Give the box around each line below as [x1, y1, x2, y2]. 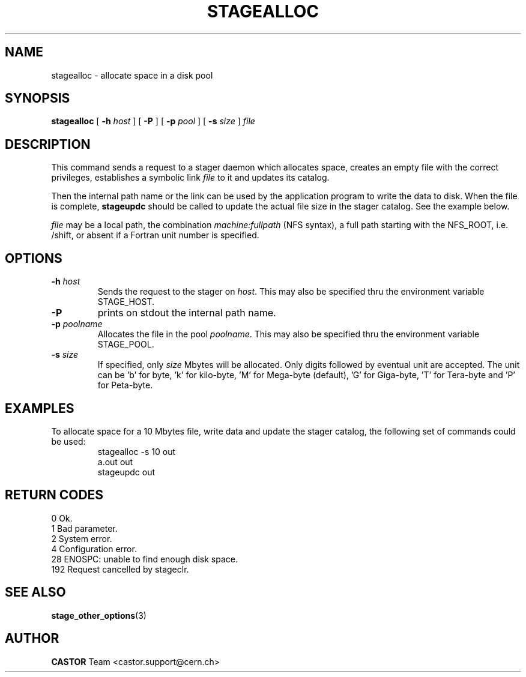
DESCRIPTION [5, 136, 91, 152]
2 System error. [51, 533, 112, 544]
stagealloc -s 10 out [97, 446, 176, 457]
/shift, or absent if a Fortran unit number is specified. [51, 230, 259, 241]
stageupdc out [97, 466, 156, 477]
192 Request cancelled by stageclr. [51, 564, 189, 574]
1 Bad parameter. [51, 523, 118, 534]
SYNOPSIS [5, 91, 70, 106]
